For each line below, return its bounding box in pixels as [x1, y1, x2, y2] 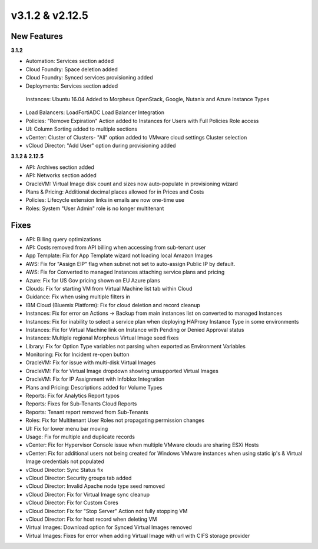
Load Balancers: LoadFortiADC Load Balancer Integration [25, 109, 165, 116]
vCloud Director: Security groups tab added [25, 474, 132, 481]
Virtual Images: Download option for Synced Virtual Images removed [25, 524, 193, 531]
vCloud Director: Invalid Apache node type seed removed [25, 483, 165, 490]
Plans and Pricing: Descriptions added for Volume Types [25, 384, 163, 391]
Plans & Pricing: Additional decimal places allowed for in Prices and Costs [25, 188, 204, 195]
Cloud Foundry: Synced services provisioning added [25, 74, 153, 81]
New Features [11, 31, 63, 41]
